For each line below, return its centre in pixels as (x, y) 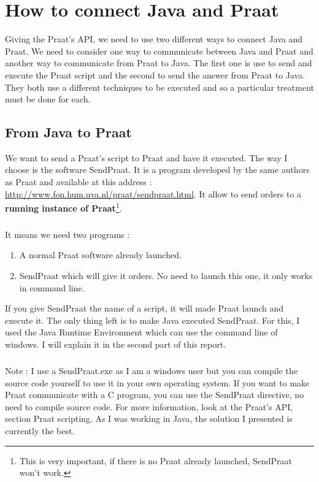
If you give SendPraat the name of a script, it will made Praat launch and (144, 308)
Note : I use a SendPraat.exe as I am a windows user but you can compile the (151, 371)
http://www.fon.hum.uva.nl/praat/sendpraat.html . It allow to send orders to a (153, 193)
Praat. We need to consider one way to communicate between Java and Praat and (159, 51)
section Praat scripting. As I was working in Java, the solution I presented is (149, 419)
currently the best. (40, 430)
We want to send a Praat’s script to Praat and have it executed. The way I (146, 157)
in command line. (52, 287)
